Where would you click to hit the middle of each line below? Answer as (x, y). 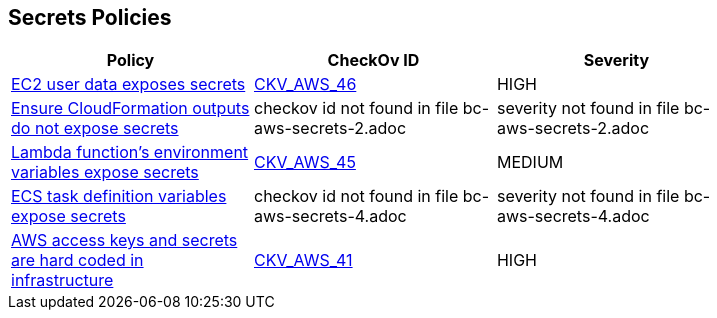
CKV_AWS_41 (303, 260)
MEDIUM (530, 162)
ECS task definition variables (119, 196)
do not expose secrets (95, 128)
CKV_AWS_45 (304, 162)
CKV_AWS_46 (305, 84)
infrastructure (62, 280)
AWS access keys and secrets (124, 240)
